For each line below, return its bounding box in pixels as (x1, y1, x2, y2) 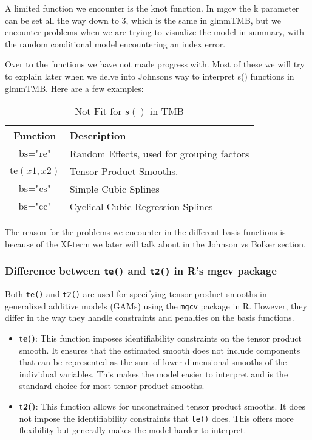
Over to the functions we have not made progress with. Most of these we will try (5, 58, 305, 70)
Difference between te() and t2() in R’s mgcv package (5, 263, 277, 278)
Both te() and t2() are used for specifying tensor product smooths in (5, 287, 267, 300)
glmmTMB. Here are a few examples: (5, 81, 144, 94)
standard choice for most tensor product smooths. (19, 379, 205, 392)
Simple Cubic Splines (69, 182, 160, 196)
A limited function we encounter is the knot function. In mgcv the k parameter (5, 2, 299, 14)
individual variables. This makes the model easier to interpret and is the (19, 367, 288, 380)
